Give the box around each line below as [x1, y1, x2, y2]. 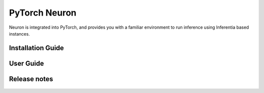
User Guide [9, 59, 44, 68]
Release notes [9, 74, 53, 83]
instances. [9, 31, 30, 37]
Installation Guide [9, 44, 64, 52]
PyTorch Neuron [9, 7, 77, 18]
